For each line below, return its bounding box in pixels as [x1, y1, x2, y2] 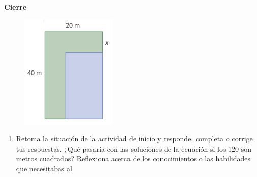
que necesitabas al [16, 163, 72, 173]
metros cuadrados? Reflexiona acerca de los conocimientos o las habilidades [16, 153, 250, 164]
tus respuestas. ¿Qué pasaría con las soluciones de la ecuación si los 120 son [16, 143, 252, 154]
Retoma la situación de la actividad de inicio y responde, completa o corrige [16, 133, 253, 144]
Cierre [4, 2, 27, 12]
